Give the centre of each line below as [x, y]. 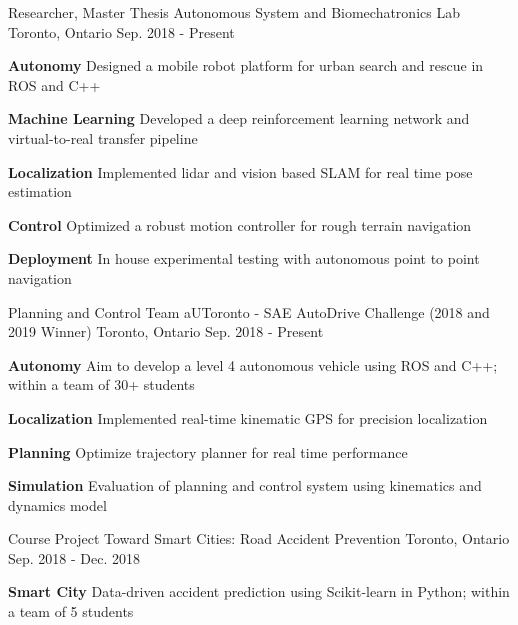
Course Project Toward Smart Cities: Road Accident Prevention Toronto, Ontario [259, 538]
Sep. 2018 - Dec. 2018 [74, 557]
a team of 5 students [71, 611]
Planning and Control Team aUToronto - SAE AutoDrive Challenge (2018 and [249, 311]
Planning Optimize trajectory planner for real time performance [208, 451]
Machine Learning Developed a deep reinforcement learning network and [239, 118]
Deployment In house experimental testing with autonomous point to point [244, 258]
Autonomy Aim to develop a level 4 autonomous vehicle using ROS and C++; [253, 364]
